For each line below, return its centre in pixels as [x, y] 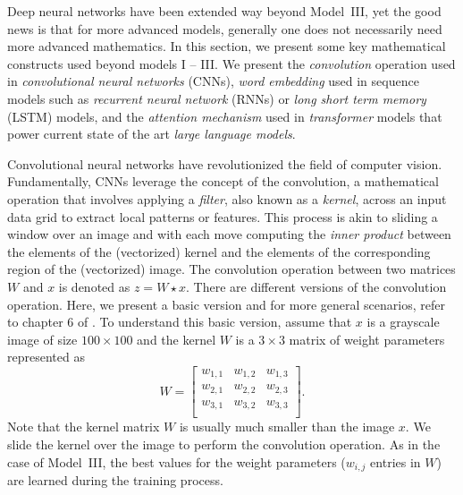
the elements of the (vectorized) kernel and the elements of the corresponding [219, 251]
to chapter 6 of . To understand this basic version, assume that [180, 322]
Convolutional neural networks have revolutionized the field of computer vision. [225, 163]
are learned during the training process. [115, 480]
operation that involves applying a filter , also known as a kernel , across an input [227, 198]
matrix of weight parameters [367, 339]
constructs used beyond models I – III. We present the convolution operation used [231, 63]
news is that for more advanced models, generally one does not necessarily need [225, 28]
